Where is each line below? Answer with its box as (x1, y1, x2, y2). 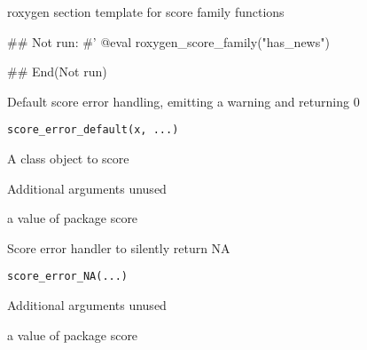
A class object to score (7, 149, 129, 168)
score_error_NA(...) (7, 270, 129, 283)
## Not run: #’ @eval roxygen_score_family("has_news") (7, 32, 330, 51)
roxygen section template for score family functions (7, 3, 285, 20)
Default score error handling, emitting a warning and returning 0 (7, 91, 360, 110)
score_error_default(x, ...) (7, 123, 179, 137)
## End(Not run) (7, 62, 107, 81)
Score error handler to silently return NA (7, 238, 230, 257)
